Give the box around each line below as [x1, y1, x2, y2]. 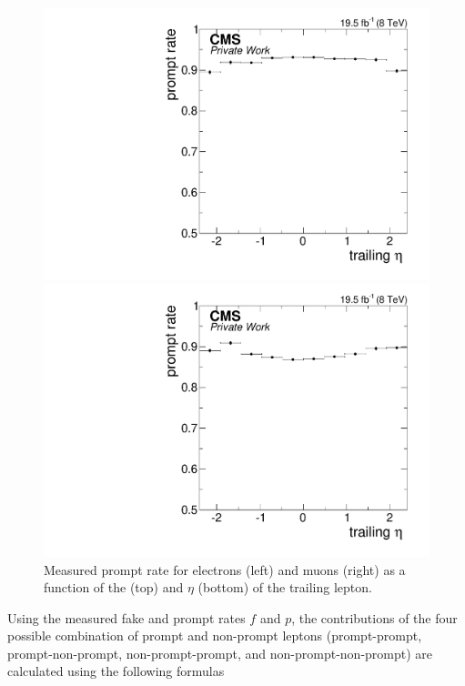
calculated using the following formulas [7, 661, 225, 681]
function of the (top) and [44, 578, 184, 597]
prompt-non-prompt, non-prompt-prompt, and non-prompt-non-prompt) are [7, 643, 433, 662]
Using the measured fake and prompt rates [7, 608, 246, 627]
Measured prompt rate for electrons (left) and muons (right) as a [44, 560, 406, 579]
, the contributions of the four [291, 608, 458, 627]
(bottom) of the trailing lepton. [197, 578, 372, 597]
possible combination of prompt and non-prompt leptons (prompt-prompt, [7, 626, 422, 645]
